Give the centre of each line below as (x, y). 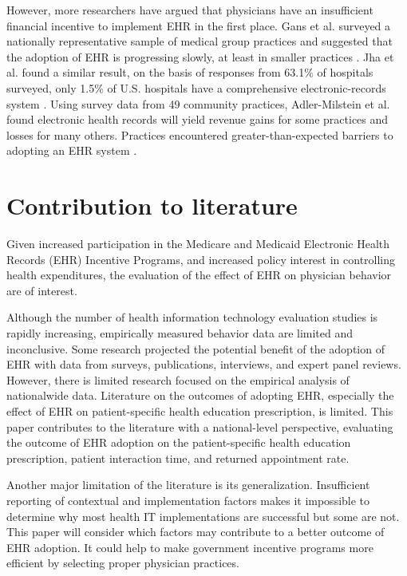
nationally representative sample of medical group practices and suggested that (200, 41)
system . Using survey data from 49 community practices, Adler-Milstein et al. (198, 103)
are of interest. (42, 290)
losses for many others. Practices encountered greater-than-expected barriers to (200, 134)
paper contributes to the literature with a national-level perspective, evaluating (200, 426)
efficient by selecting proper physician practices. (123, 563)
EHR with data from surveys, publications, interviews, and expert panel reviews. (204, 364)
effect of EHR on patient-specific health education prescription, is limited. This (200, 411)
